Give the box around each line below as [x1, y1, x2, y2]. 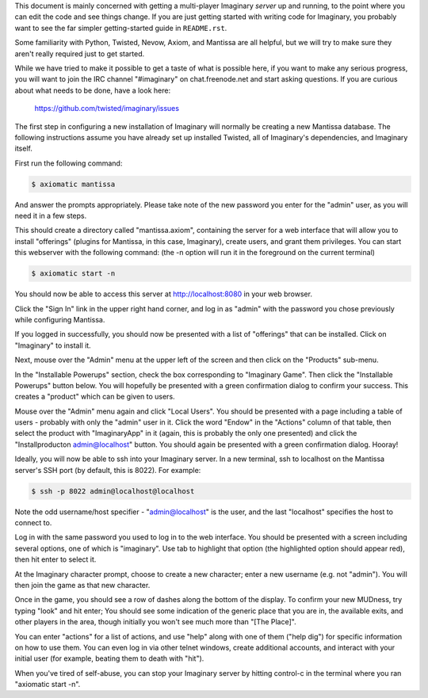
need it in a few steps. [14, 211, 87, 221]
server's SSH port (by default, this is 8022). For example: [14, 465, 201, 475]
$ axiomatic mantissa [31, 179, 116, 189]
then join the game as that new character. [14, 580, 151, 589]
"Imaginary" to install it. [14, 341, 91, 350]
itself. [14, 143, 33, 154]
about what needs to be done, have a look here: [14, 86, 170, 95]
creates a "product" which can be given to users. [14, 392, 175, 402]
